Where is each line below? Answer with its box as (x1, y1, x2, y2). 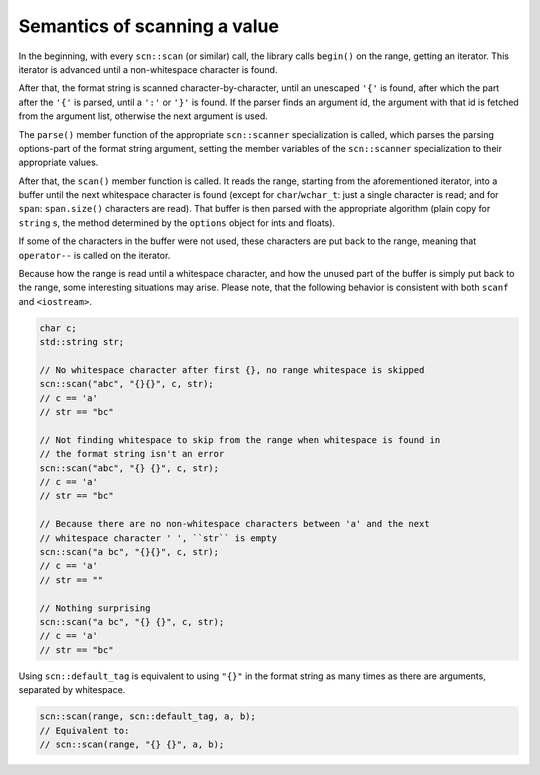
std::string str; (39, 336, 125, 348)
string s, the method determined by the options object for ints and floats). (18, 216, 335, 229)
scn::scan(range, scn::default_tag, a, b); (39, 711, 257, 722)
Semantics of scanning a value (18, 15, 280, 37)
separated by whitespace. (18, 684, 126, 696)
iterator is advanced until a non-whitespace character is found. (18, 63, 278, 75)
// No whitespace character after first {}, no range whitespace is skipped (39, 364, 425, 375)
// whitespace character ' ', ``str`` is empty (39, 532, 277, 544)
